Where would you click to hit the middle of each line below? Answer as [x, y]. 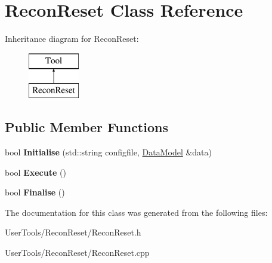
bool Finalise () [35, 192]
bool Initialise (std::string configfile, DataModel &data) [109, 152]
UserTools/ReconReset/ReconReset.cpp [77, 253]
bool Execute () [35, 172]
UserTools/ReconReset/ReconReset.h [73, 232]
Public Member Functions [86, 127]
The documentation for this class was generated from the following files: [136, 212]
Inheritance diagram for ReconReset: [72, 39]
